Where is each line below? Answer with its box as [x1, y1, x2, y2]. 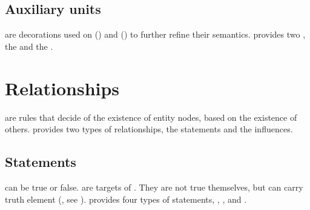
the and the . [5, 39, 53, 52]
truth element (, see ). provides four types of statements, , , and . [5, 192, 247, 205]
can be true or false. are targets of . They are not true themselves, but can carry [5, 180, 303, 193]
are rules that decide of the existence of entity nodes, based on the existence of [5, 110, 297, 123]
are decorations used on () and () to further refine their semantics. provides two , [5, 28, 306, 41]
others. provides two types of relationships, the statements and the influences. [5, 123, 293, 135]
